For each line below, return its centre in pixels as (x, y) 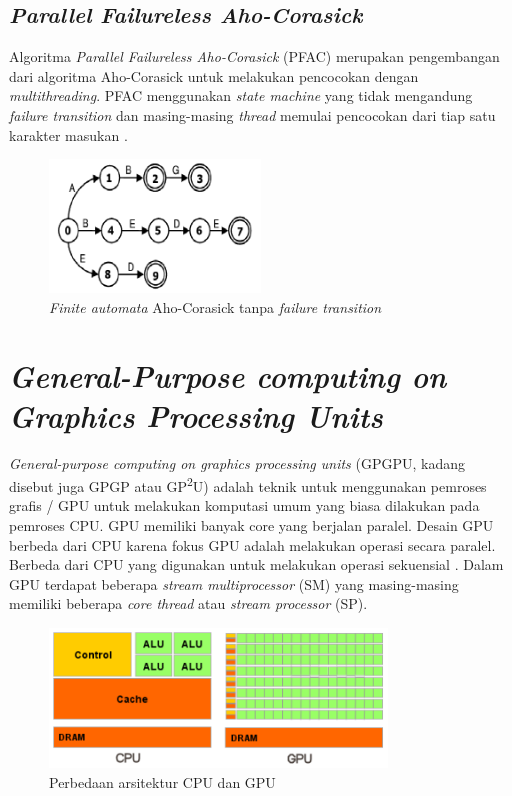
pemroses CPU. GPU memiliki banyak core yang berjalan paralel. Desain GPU (251, 525)
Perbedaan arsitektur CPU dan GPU (162, 781)
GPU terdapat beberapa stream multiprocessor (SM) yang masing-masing (234, 583)
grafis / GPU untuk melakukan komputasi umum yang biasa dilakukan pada (244, 505)
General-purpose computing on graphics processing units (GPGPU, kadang (237, 462)
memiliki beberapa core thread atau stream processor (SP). (188, 603)
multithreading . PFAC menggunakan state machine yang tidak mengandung (241, 95)
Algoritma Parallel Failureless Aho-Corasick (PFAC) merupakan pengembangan (254, 56)
